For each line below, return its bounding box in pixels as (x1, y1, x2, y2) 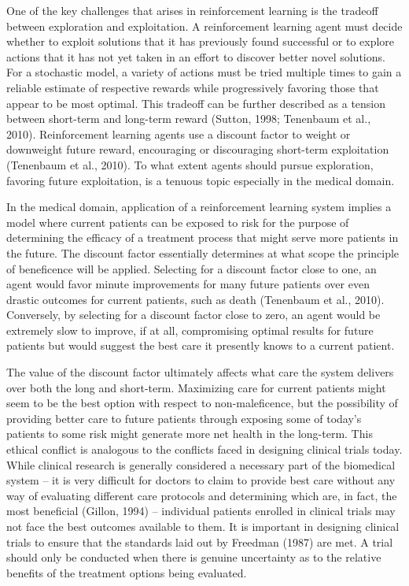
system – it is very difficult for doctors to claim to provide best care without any (6, 472, 396, 488)
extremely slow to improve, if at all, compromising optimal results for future (6, 321, 374, 338)
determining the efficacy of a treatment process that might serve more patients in (6, 229, 399, 246)
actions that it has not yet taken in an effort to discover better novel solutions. (6, 48, 385, 65)
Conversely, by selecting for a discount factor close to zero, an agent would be (6, 306, 381, 323)
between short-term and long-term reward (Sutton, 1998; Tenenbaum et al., (6, 110, 371, 127)
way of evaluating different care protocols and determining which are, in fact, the (6, 487, 397, 503)
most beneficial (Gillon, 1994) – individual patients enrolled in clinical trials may (6, 503, 396, 519)
